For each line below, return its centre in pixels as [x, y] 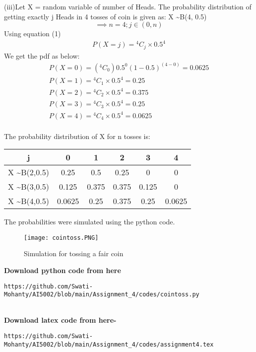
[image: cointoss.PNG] [61, 238]
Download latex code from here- [60, 320]
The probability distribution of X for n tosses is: [77, 136]
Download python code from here [63, 270]
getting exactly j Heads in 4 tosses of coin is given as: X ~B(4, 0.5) [105, 16]
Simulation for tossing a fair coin [74, 253]
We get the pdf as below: [42, 55]
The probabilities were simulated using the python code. [90, 222]
